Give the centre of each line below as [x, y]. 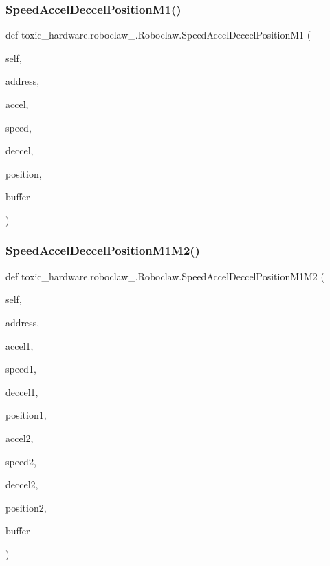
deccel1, [22, 391]
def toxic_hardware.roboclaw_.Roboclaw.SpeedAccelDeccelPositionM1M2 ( [165, 276]
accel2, [20, 438]
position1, [26, 415]
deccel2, [22, 484]
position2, [26, 507]
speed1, [21, 369]
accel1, [20, 345]
